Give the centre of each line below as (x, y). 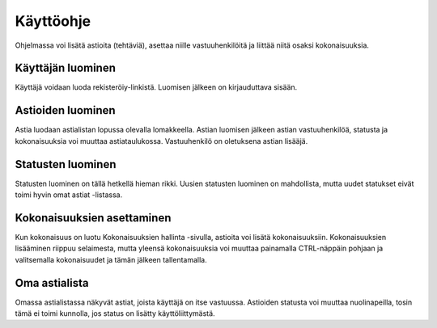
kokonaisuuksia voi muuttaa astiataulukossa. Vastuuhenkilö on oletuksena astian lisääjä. (161, 141)
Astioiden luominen (66, 110)
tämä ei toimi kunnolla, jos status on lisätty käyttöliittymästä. (115, 313)
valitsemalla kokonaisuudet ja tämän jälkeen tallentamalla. (111, 259)
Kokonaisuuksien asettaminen (93, 218)
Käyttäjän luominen (66, 68)
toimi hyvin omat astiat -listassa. (69, 195)
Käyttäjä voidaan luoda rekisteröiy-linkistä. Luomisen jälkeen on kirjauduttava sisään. (156, 87)
